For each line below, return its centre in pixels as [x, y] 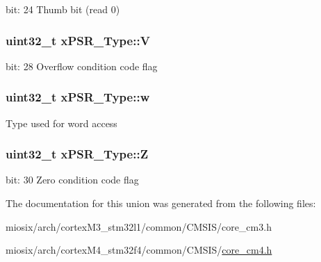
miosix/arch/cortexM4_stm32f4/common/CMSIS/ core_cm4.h [139, 250]
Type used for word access [61, 123]
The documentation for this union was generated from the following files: [161, 203]
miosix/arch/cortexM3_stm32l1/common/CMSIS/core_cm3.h [139, 226]
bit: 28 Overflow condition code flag [82, 66]
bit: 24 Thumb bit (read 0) [63, 9]
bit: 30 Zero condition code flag [72, 180]
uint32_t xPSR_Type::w [78, 97]
